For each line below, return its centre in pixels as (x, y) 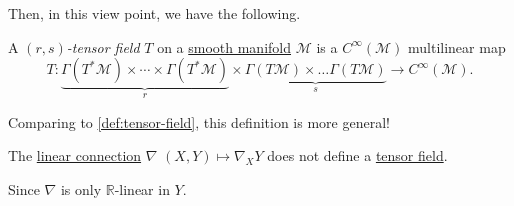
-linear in (142, 188)
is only (81, 188)
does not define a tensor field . (357, 155)
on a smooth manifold (224, 46)
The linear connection (75, 155)
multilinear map (457, 46)
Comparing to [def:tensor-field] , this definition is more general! (199, 121)
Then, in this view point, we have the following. (154, 13)
